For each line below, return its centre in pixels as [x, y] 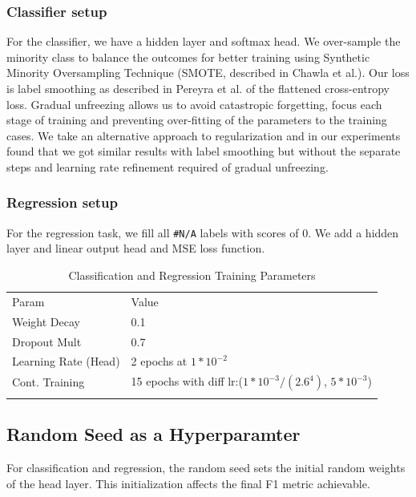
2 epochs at [159, 361]
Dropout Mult [47, 341]
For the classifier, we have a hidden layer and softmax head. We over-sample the [204, 41]
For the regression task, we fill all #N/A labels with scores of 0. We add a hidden [203, 232]
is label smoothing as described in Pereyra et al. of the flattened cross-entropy [198, 88]
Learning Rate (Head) [66, 361]
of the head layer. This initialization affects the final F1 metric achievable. [188, 483]
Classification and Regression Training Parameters [192, 275]
